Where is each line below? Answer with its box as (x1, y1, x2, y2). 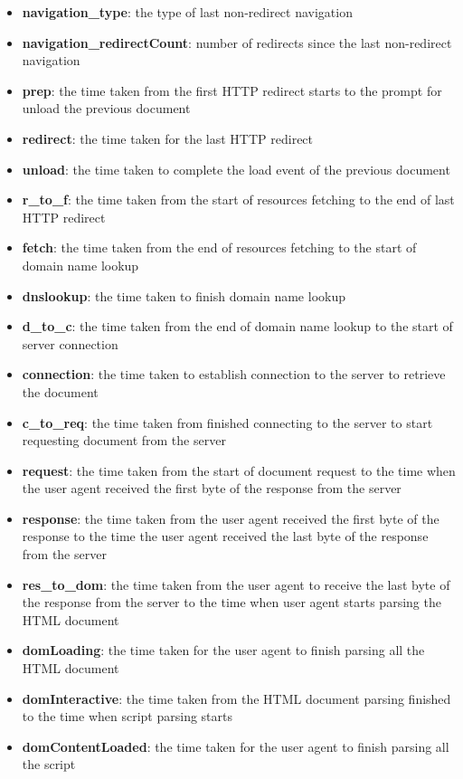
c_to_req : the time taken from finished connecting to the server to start (22, 413, 433, 432)
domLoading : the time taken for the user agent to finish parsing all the (22, 641, 425, 660)
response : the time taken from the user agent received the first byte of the (22, 508, 439, 527)
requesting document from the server (22, 431, 226, 450)
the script (22, 755, 76, 774)
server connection (22, 334, 118, 353)
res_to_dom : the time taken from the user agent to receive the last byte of (22, 575, 450, 594)
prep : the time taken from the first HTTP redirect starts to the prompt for (22, 81, 442, 100)
